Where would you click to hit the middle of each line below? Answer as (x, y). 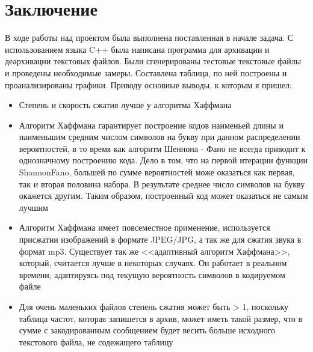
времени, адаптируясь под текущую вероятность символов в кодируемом (152, 274)
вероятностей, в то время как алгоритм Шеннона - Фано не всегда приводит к (162, 148)
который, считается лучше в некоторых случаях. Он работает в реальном (153, 263)
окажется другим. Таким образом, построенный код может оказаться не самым (163, 196)
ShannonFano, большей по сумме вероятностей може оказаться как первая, (157, 172)
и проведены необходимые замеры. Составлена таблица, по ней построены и (146, 72)
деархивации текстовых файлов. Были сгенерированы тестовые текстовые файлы (153, 61)
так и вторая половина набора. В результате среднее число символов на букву (162, 184)
